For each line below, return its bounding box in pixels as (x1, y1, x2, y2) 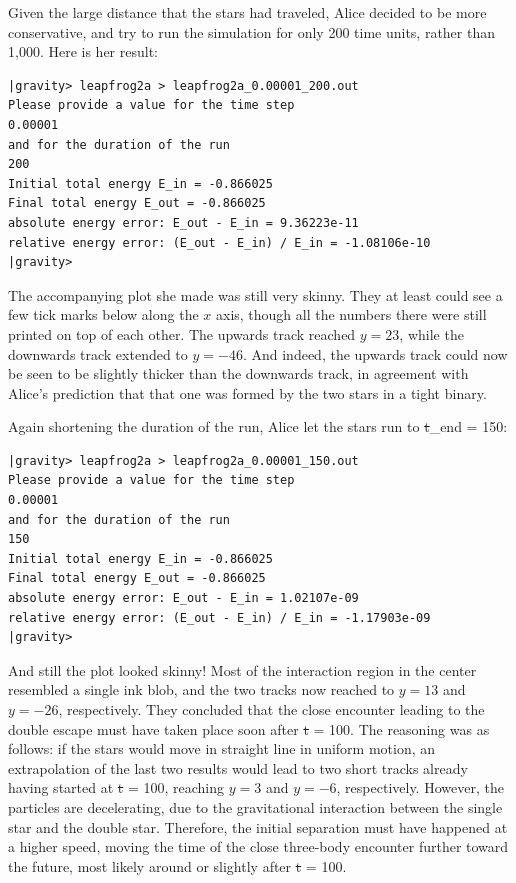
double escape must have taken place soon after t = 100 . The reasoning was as (8, 718, 490, 739)
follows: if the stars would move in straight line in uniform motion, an (8, 738, 436, 759)
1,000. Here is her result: (8, 41, 158, 62)
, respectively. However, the (336, 777, 504, 798)
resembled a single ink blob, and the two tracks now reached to (8, 679, 395, 700)
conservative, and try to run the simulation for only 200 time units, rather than (8, 21, 496, 42)
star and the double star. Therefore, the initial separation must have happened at (8, 816, 508, 837)
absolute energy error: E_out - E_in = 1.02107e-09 (8, 591, 359, 606)
